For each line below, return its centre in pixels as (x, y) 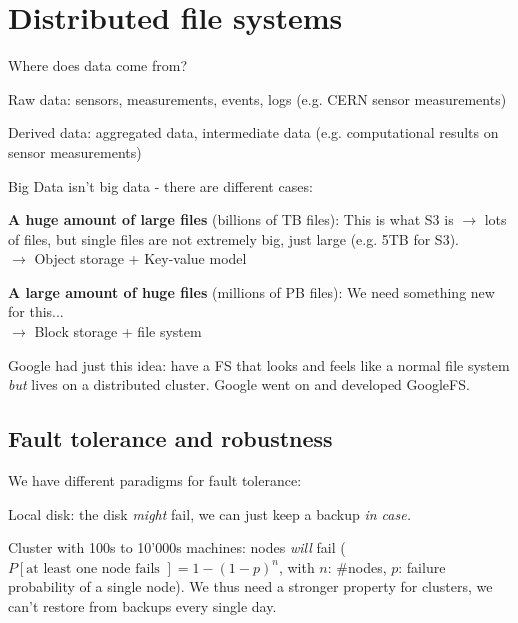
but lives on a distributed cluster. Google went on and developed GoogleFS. (239, 384)
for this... (36, 311)
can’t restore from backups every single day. (142, 606)
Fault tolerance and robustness (170, 438)
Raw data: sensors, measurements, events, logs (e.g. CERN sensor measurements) (257, 98)
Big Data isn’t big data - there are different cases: (160, 185)
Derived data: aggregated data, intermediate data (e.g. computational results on (253, 132)
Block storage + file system (118, 331)
